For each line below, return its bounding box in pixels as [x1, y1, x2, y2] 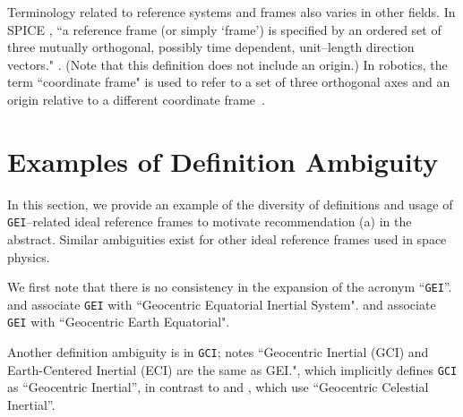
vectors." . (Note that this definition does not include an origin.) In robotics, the [7, 55, 448, 73]
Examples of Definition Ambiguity [7, 142, 439, 179]
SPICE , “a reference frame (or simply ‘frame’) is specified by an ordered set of [7, 20, 442, 38]
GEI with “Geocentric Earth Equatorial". [7, 312, 230, 331]
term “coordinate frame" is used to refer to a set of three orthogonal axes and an [7, 72, 450, 91]
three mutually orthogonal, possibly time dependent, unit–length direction [7, 38, 415, 56]
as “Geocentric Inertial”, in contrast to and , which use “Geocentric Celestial [7, 378, 429, 396]
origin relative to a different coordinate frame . [7, 89, 265, 108]
